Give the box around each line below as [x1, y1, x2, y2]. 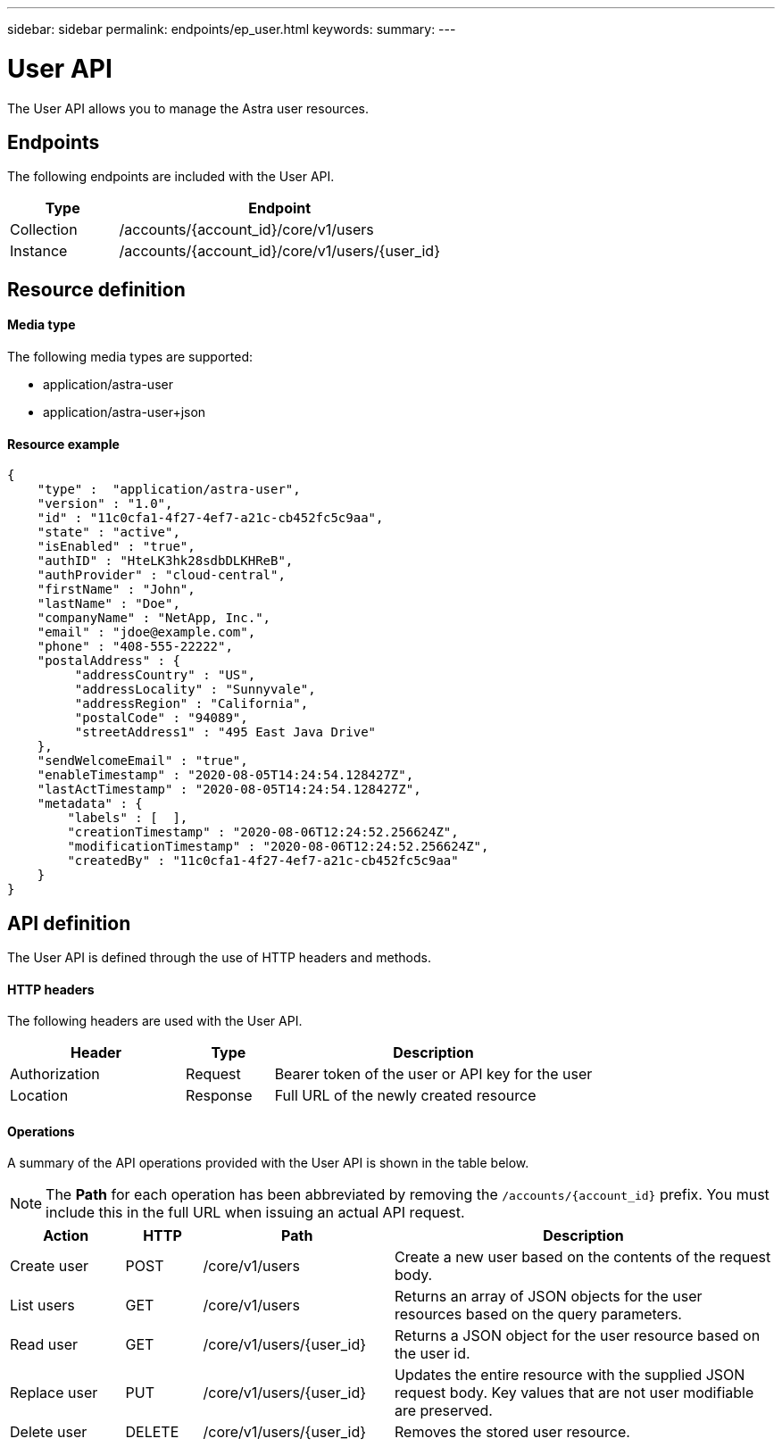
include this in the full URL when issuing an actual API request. [46, 1203, 465, 1222]
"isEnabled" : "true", [37, 539, 195, 554]
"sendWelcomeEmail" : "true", [37, 753, 248, 769]
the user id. [395, 1344, 470, 1363]
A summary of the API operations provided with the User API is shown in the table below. [7, 1155, 529, 1171]
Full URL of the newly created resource [274, 1086, 537, 1105]
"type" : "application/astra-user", [37, 482, 301, 497]
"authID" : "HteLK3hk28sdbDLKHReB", [37, 553, 294, 569]
